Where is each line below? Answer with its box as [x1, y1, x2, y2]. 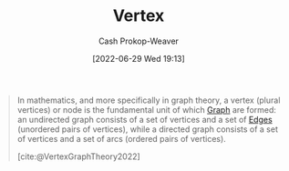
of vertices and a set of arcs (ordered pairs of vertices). [16, 133, 227, 144]
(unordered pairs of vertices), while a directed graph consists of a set [16, 124, 279, 135]
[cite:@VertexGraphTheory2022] [16, 151, 140, 162]
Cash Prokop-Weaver [98, 35, 180, 46]
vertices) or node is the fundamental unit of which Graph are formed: [16, 104, 277, 115]
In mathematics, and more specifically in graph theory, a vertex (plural [16, 95, 281, 106]
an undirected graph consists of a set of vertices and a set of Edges [16, 114, 273, 125]
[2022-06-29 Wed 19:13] [91, 53, 186, 64]
